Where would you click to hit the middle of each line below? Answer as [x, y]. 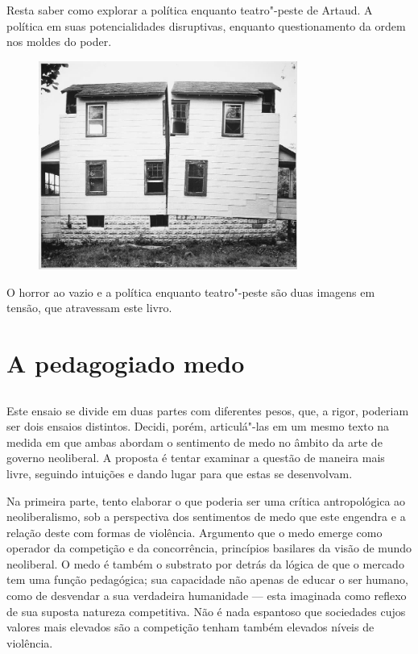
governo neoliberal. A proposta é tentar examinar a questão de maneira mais [196, 458]
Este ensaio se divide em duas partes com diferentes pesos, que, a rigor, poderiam [208, 410]
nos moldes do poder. [59, 42]
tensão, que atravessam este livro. [89, 308]
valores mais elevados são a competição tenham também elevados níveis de [190, 627]
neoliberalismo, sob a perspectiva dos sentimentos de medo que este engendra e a [206, 517]
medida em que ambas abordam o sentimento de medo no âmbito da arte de [195, 442]
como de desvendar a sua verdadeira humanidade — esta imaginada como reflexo [207, 596]
